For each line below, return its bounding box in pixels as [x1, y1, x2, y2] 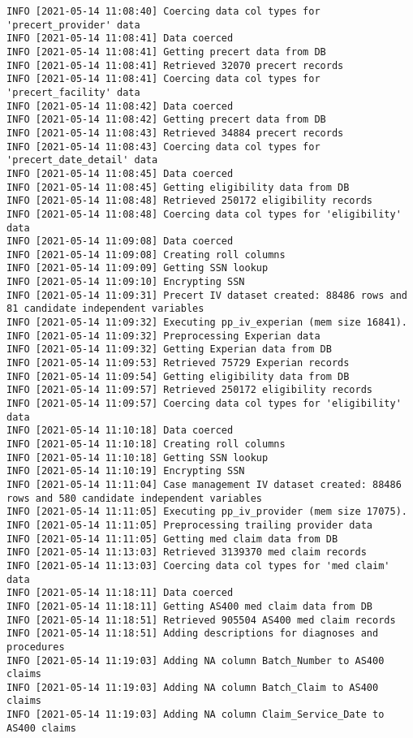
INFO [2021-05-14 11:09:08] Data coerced [6, 235, 234, 248]
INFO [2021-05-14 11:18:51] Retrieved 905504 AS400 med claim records [6, 614, 396, 626]
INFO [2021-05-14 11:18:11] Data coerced [6, 587, 234, 599]
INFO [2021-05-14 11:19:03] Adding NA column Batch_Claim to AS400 [6, 681, 379, 693]
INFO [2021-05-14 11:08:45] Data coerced [6, 167, 234, 179]
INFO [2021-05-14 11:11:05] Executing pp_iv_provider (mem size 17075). [6, 506, 407, 518]
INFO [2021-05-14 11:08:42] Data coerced [6, 100, 234, 112]
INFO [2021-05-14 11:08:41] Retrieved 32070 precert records [6, 59, 344, 71]
